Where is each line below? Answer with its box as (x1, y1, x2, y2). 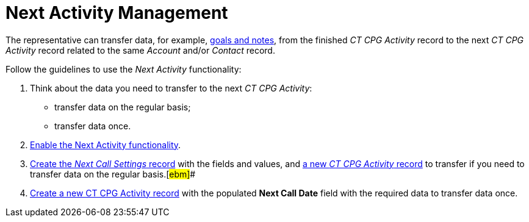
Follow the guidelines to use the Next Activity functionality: (5, 63, 242, 74)
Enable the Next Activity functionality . (30, 139, 181, 150)
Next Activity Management (5, 2, 228, 23)
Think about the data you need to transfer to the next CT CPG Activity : (30, 82, 312, 93)
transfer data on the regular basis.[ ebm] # (30, 168, 196, 179)
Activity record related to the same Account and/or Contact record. (5, 45, 275, 56)
